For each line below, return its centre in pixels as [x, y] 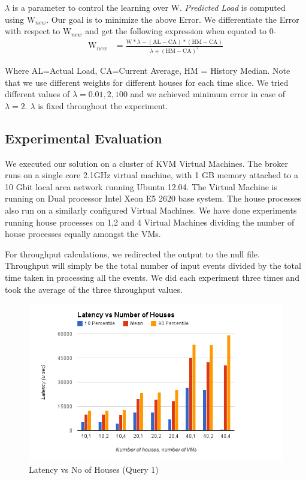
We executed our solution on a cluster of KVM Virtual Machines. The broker [146, 163]
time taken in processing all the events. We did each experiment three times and [152, 277]
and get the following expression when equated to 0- [181, 31]
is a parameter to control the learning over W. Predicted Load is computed [149, 7]
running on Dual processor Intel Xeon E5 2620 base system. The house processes [153, 198]
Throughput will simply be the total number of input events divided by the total [153, 265]
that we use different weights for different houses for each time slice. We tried [147, 82]
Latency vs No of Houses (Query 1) [94, 469]
